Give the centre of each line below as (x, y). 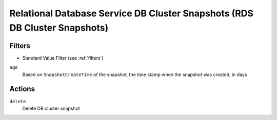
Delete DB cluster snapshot (51, 108)
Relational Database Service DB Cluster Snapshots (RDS (132, 13)
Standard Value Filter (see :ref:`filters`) (63, 58)
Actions (22, 89)
